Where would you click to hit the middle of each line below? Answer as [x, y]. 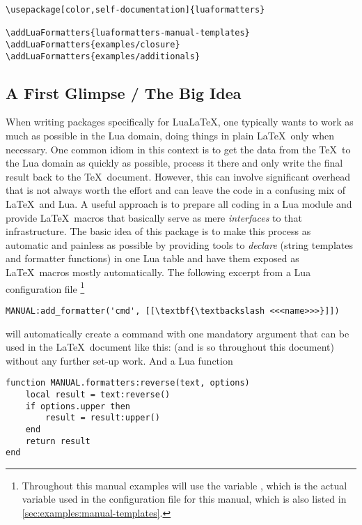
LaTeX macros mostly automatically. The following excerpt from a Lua [158, 272]
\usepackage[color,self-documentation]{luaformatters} [135, 10]
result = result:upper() [103, 418]
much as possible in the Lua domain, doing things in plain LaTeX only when [170, 136]
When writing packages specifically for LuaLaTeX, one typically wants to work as [180, 122]
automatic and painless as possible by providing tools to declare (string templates [179, 244]
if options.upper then [78, 406]
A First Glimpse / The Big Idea [124, 92]
